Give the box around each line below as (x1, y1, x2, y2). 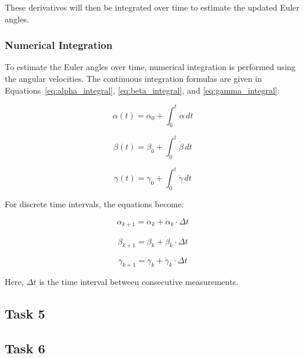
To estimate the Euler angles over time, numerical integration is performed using (5, 61, 296, 73)
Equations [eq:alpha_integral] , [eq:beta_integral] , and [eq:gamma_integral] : (5, 84, 280, 96)
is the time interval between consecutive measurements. (39, 276, 239, 288)
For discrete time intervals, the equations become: (5, 198, 184, 210)
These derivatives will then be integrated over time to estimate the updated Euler (5, 1, 300, 13)
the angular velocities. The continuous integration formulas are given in (5, 72, 262, 84)
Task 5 (5, 304, 45, 323)
